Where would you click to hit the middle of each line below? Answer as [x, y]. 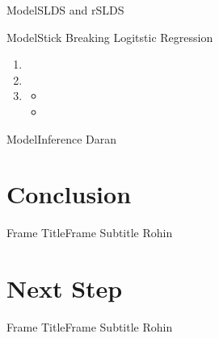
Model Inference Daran [62, 138]
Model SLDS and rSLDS [65, 10]
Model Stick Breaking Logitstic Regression [110, 37]
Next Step [65, 288]
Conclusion [69, 194]
